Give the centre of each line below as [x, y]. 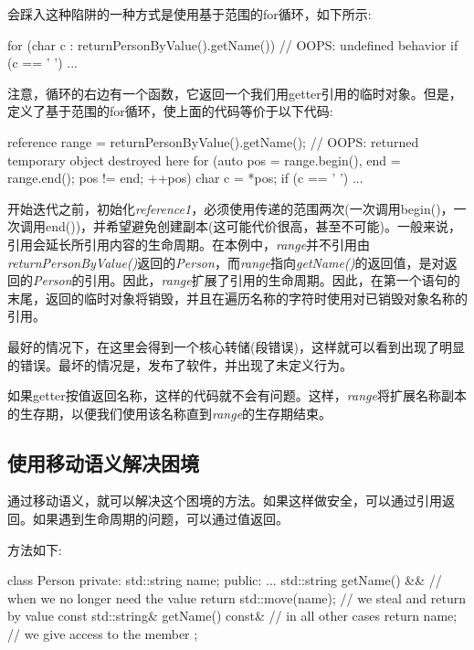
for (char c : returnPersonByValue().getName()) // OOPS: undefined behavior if [233, 44]
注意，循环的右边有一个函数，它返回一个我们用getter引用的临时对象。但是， [235, 93]
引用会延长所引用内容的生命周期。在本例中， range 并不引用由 [189, 244]
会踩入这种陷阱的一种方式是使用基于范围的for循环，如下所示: [190, 14]
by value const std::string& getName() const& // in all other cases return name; [232, 616]
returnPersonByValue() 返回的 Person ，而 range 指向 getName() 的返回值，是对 [226, 262]
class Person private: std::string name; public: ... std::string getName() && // [225, 580]
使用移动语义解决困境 [103, 462]
